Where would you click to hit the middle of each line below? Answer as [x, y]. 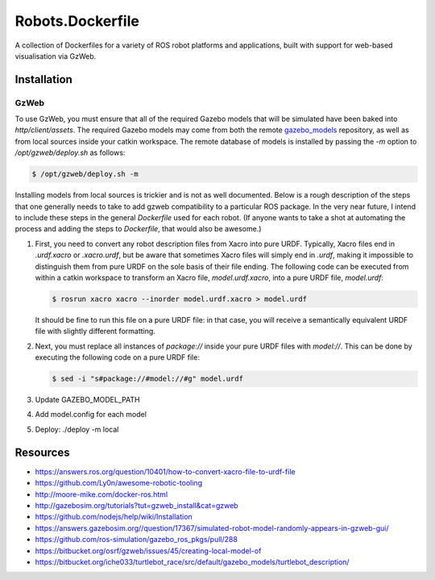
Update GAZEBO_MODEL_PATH [87, 400]
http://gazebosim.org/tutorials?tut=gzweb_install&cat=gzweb [137, 505]
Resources [42, 452]
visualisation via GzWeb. [56, 56]
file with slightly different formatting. [95, 332]
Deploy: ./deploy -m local [77, 429]
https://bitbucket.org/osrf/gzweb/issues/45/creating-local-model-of [148, 551]
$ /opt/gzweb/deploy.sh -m [85, 174]
